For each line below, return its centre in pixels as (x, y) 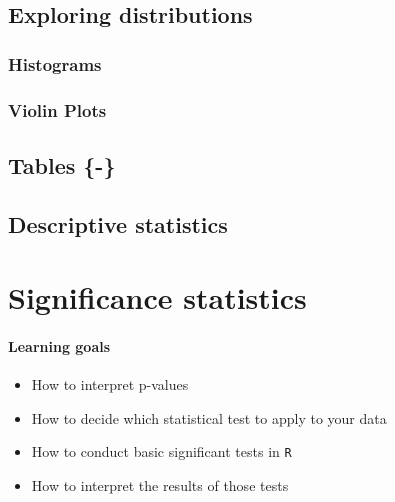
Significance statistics (157, 297)
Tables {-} (62, 164)
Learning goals (59, 346)
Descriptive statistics (118, 223)
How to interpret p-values (110, 384)
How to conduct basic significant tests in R (161, 451)
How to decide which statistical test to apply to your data (209, 417)
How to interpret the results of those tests (160, 485)
